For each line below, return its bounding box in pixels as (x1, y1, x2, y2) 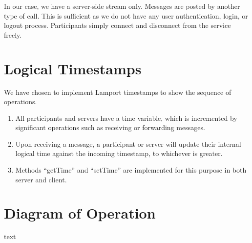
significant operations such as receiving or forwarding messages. (15, 122, 205, 133)
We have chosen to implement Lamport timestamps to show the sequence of (4, 87, 231, 97)
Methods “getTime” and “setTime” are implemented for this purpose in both (15, 165, 247, 175)
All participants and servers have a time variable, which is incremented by (15, 112, 237, 123)
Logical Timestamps (4, 58, 142, 78)
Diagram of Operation (4, 203, 156, 223)
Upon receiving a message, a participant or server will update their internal (15, 138, 241, 149)
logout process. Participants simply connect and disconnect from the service (4, 20, 231, 30)
